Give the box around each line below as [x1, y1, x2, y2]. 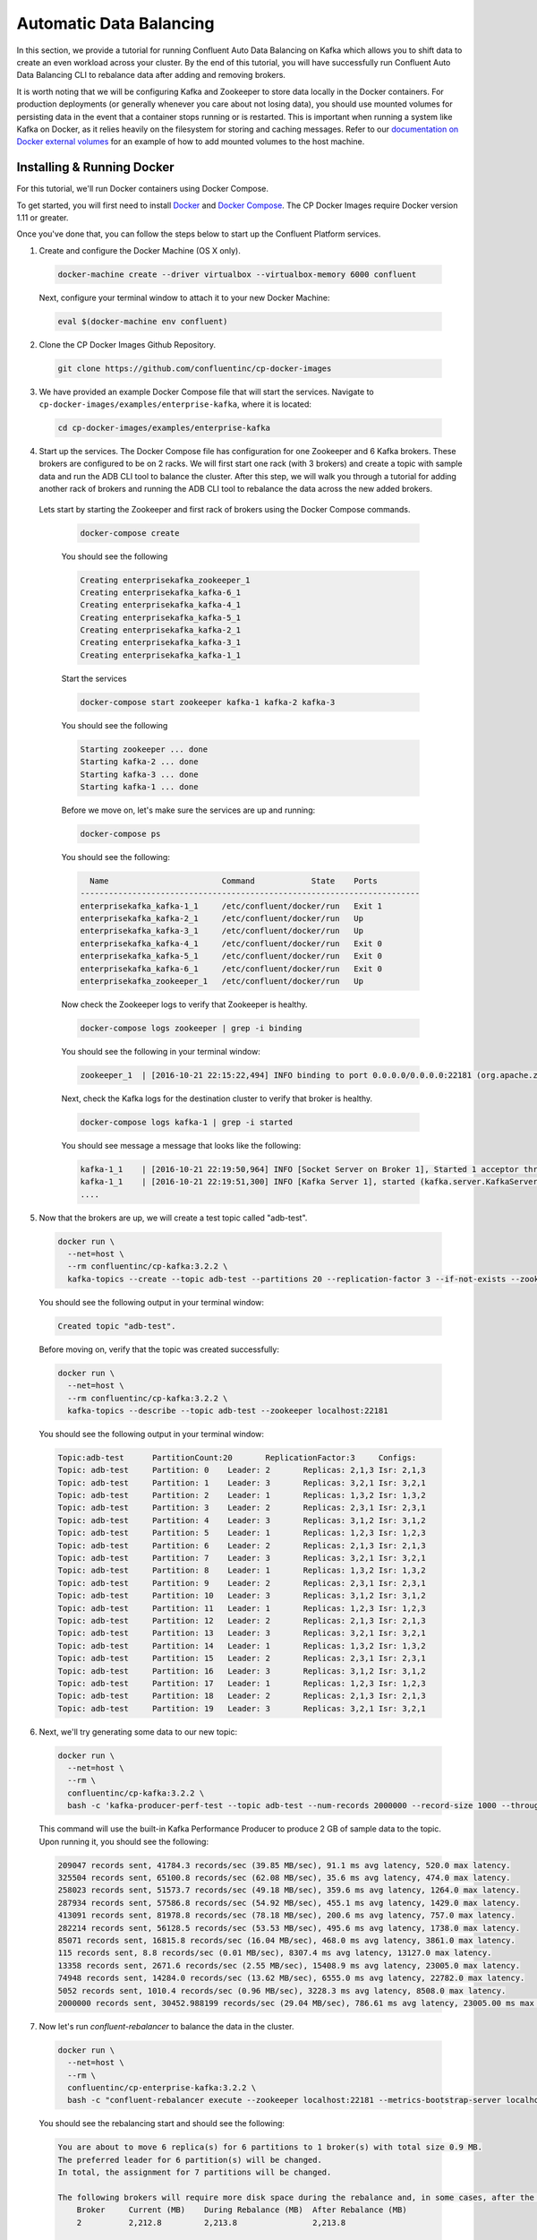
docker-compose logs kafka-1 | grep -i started [80, 1116, 293, 1127]
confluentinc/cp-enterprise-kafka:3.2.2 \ [67, 2083, 257, 2093]
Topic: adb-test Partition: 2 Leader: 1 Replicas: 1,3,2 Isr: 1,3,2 [57, 1490, 427, 1501]
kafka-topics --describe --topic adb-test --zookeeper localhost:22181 [67, 1405, 388, 1416]
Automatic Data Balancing [16, 13, 215, 33]
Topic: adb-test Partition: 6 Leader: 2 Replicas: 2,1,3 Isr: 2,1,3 [57, 1540, 427, 1550]
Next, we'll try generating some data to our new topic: [38, 1726, 237, 1737]
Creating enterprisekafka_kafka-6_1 [80, 587, 242, 598]
